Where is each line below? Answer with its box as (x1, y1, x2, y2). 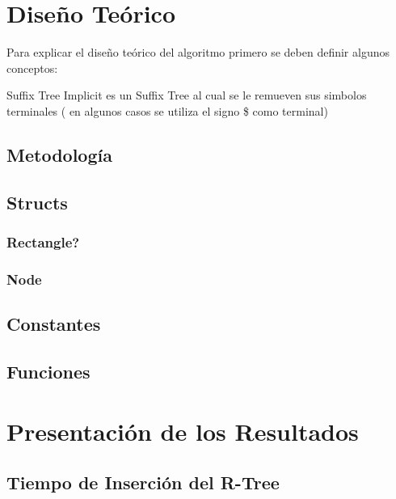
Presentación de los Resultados (6, 414, 359, 447)
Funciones (6, 358, 91, 383)
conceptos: (6, 59, 58, 76)
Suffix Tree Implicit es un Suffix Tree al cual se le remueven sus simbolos (6, 87, 367, 104)
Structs (6, 189, 68, 214)
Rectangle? (6, 231, 80, 252)
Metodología (6, 142, 112, 167)
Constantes (6, 311, 101, 336)
